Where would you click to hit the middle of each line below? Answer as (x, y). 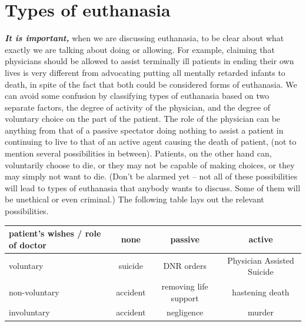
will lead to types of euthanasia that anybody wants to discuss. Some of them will (153, 187)
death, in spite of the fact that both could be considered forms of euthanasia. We (151, 84)
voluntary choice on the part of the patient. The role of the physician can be (143, 119)
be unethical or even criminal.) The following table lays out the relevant (134, 199)
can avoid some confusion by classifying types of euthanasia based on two (137, 96)
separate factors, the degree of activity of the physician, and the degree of (138, 107)
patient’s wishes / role (55, 233)
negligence (185, 312)
